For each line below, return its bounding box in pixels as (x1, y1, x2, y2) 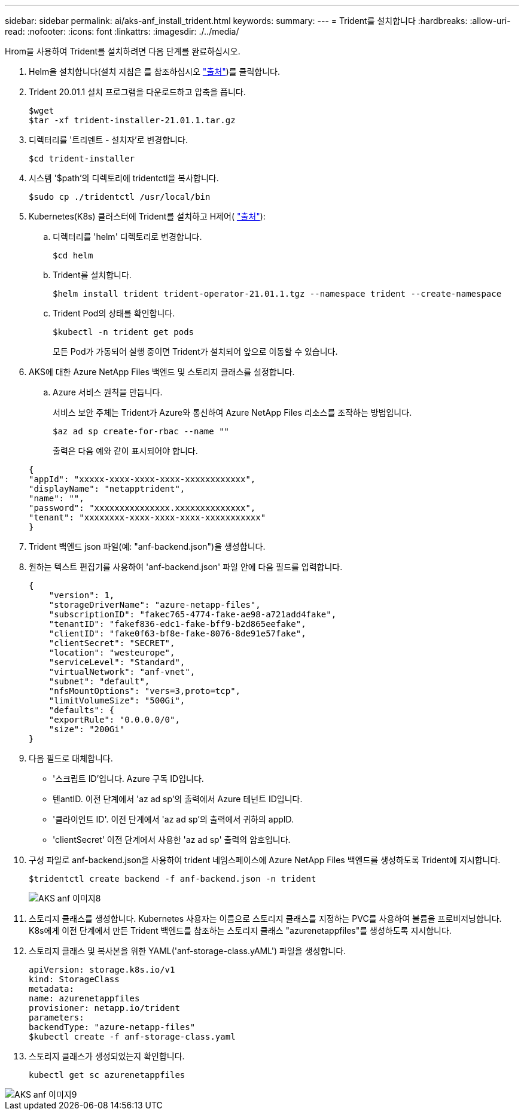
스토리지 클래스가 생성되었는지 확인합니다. (29, 1051, 185, 1061)
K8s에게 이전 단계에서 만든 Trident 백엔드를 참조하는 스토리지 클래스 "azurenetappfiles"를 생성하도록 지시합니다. (29, 925, 452, 936)
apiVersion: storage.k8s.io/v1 (29, 965, 175, 974)
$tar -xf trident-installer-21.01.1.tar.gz (29, 115, 236, 125)
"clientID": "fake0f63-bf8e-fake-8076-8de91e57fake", (48, 629, 306, 638)
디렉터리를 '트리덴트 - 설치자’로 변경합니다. (29, 135, 188, 145)
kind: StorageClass (29, 974, 120, 984)
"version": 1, (48, 590, 115, 600)
